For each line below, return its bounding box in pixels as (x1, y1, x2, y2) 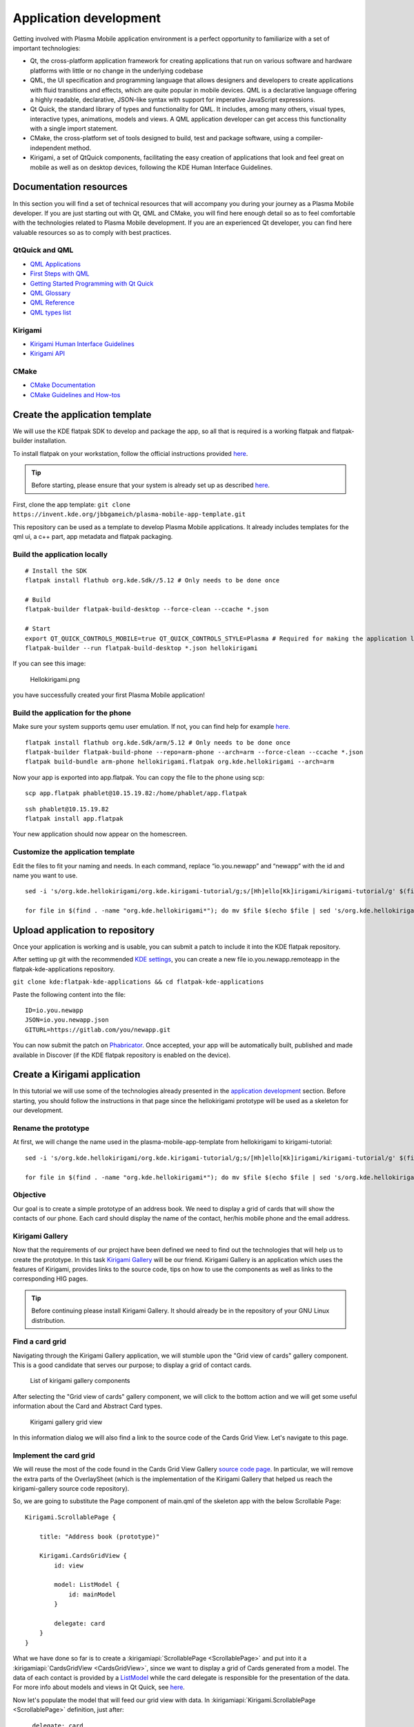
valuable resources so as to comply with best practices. (12, 228, 172, 236)
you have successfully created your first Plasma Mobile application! (12, 691, 205, 699)
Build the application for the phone (12, 708, 131, 718)
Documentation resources (12, 181, 128, 193)
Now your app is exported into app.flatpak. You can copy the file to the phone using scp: (12, 773, 265, 781)
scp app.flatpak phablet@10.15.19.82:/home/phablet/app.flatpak (25, 790, 248, 797)
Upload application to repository (12, 924, 155, 936)
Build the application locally (12, 549, 108, 559)
